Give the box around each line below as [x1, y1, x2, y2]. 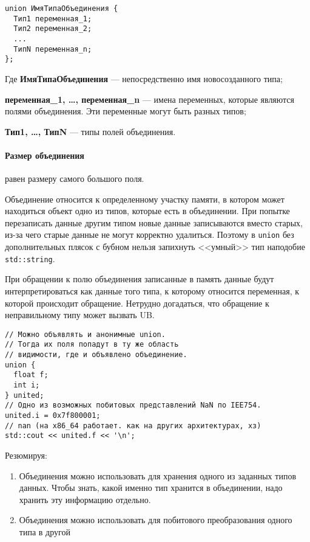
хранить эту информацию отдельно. [19, 493, 151, 506]
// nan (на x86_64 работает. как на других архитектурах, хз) [5, 421, 261, 430]
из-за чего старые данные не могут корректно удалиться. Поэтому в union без [5, 228, 294, 241]
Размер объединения [5, 148, 84, 161]
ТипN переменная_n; [13, 44, 92, 54]
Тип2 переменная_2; [13, 24, 92, 33]
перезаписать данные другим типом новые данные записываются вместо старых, [5, 216, 303, 229]
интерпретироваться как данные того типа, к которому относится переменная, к [5, 284, 300, 297]
